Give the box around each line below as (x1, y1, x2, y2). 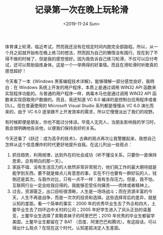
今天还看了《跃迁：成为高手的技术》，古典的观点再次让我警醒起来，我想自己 (5, 135, 156, 141)
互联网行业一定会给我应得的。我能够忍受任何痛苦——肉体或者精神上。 (12, 182, 153, 188)
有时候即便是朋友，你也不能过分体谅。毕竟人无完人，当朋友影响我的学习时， (5, 119, 158, 125)
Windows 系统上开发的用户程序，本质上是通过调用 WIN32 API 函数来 (18, 84, 157, 90)
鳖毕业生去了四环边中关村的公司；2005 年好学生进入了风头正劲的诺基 (12, 206, 152, 212)
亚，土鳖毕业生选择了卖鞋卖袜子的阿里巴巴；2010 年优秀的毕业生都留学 (12, 213, 155, 218)
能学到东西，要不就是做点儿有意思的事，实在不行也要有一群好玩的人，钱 (12, 170, 157, 176)
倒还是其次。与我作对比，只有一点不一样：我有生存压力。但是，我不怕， (12, 176, 157, 182)
